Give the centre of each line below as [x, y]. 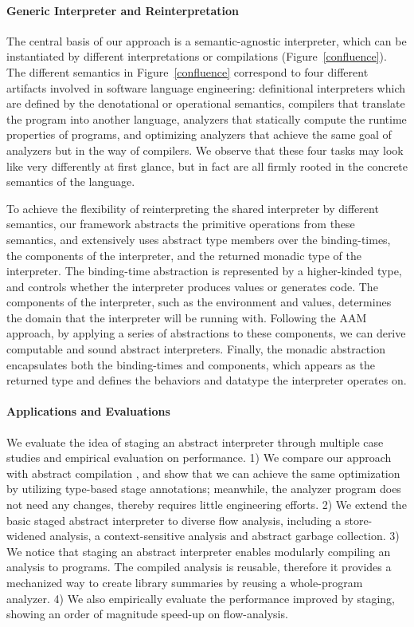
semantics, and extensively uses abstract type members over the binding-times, [199, 239]
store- [358, 520]
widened [26, 536]
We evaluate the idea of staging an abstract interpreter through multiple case [195, 442]
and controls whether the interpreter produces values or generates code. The [192, 286]
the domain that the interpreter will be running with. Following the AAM [187, 317]
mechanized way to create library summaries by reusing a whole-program [185, 582]
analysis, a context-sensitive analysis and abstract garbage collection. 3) [225, 536]
